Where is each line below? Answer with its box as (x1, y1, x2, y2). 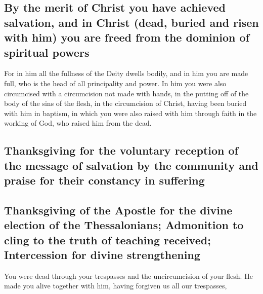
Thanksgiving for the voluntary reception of (4, 142, 238, 158)
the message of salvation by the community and (4, 157, 258, 173)
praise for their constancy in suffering (4, 172, 205, 188)
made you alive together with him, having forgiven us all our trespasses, (4, 280, 227, 291)
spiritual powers (4, 44, 90, 60)
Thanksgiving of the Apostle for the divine (4, 202, 233, 217)
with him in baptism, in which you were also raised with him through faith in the (4, 107, 257, 118)
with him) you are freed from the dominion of (4, 29, 249, 45)
